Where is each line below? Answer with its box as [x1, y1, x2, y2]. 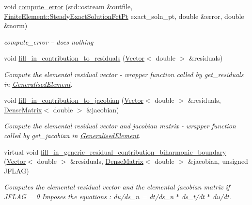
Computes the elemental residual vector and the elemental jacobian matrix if [4, 182, 230, 192]
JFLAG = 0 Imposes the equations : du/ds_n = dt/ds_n [4, 191, 174, 201]
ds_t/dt [182, 191, 205, 201]
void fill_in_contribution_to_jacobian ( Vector [4, 95, 143, 105]
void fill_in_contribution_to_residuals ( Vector [4, 53, 145, 63]
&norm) [4, 20, 28, 31]
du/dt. [212, 191, 231, 201]
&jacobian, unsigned [188, 156, 248, 166]
